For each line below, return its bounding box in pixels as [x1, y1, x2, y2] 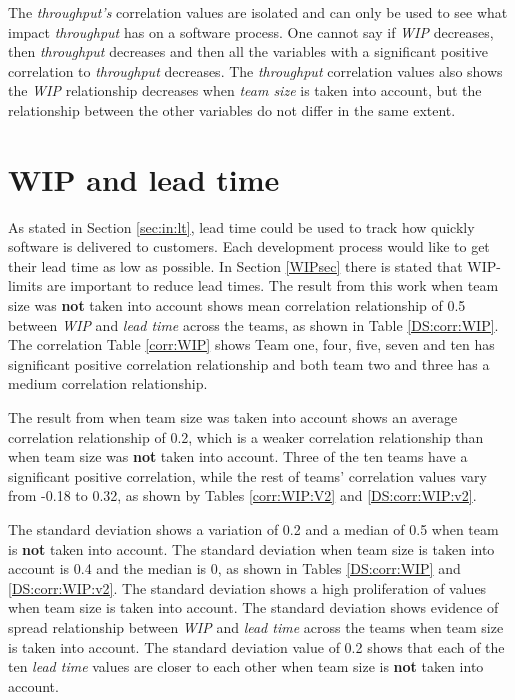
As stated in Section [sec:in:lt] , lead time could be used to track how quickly [8, 216, 475, 237]
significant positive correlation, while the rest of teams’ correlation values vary [8, 465, 487, 486]
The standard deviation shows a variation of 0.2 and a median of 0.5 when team [8, 519, 499, 539]
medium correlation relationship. [8, 373, 208, 394]
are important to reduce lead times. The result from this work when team [46, 275, 499, 296]
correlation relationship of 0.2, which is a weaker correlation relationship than [8, 426, 484, 447]
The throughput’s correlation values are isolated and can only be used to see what [8, 2, 508, 22]
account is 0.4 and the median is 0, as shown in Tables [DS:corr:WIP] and [8, 558, 461, 579]
